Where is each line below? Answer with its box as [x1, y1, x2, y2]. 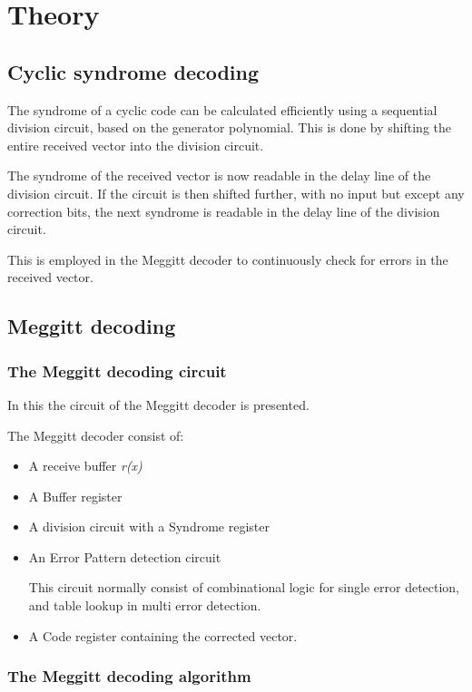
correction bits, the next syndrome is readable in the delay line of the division [7, 201, 440, 220]
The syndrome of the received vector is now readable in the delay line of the [7, 166, 431, 185]
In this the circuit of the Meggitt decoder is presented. [7, 395, 310, 414]
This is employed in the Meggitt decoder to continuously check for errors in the [7, 249, 448, 268]
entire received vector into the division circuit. [7, 135, 264, 154]
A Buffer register [28, 486, 123, 505]
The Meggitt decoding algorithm [7, 665, 251, 687]
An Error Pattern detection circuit [28, 547, 221, 566]
